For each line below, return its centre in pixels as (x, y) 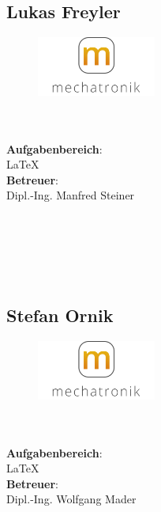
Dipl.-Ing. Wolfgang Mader (71, 499)
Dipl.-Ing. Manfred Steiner (71, 195)
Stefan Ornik (60, 315)
